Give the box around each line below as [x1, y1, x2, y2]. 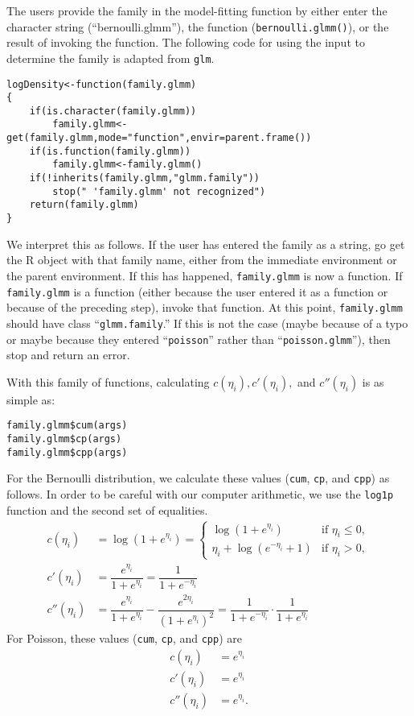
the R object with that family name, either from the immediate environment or [6, 251, 397, 268]
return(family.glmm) [29, 199, 139, 211]
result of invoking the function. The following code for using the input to [6, 34, 365, 51]
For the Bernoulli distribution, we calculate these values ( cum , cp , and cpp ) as [6, 470, 390, 486]
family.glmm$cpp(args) [6, 446, 128, 458]
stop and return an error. [6, 346, 130, 363]
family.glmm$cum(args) [6, 420, 128, 432]
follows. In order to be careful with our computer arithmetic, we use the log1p [6, 486, 394, 502]
